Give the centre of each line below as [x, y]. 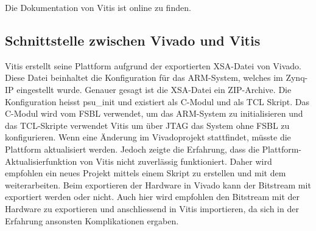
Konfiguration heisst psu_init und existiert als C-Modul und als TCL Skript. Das [157, 101]
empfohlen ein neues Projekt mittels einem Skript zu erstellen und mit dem [146, 173]
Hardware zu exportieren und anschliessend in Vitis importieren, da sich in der [152, 208]
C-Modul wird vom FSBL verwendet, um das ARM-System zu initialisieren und [154, 113]
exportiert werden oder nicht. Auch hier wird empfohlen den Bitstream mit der [152, 197]
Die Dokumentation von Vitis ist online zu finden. [98, 7]
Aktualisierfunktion [41, 161]
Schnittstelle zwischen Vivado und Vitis [133, 40]
